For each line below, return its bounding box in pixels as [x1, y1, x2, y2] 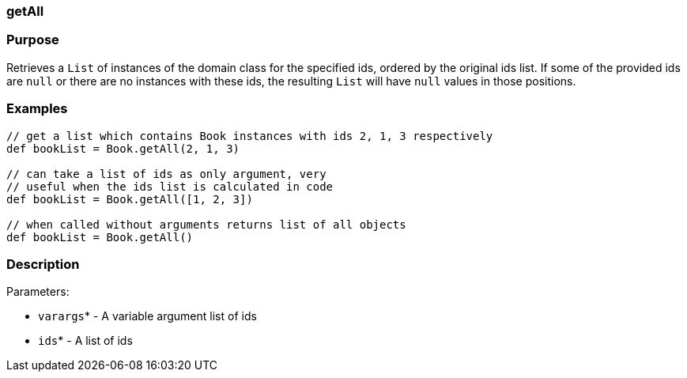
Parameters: [6, 285, 70, 299]
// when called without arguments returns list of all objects [6, 217, 406, 231]
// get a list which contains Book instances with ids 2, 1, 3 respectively [6, 129, 493, 142]
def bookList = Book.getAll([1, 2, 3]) [6, 192, 253, 206]
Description [6, 255, 80, 272]
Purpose [6, 32, 59, 48]
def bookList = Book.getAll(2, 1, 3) [6, 142, 240, 155]
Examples [6, 100, 68, 117]
